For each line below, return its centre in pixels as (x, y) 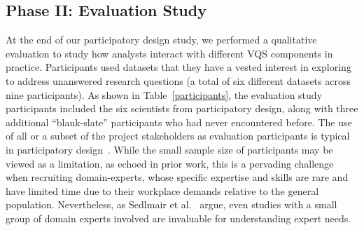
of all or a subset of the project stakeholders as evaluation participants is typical (178, 136)
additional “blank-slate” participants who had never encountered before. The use (179, 122)
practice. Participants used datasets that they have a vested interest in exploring (178, 67)
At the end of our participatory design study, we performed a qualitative (161, 40)
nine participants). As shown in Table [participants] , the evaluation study (164, 94)
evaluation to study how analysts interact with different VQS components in (169, 53)
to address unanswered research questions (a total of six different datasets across (178, 80)
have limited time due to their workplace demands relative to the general (162, 190)
